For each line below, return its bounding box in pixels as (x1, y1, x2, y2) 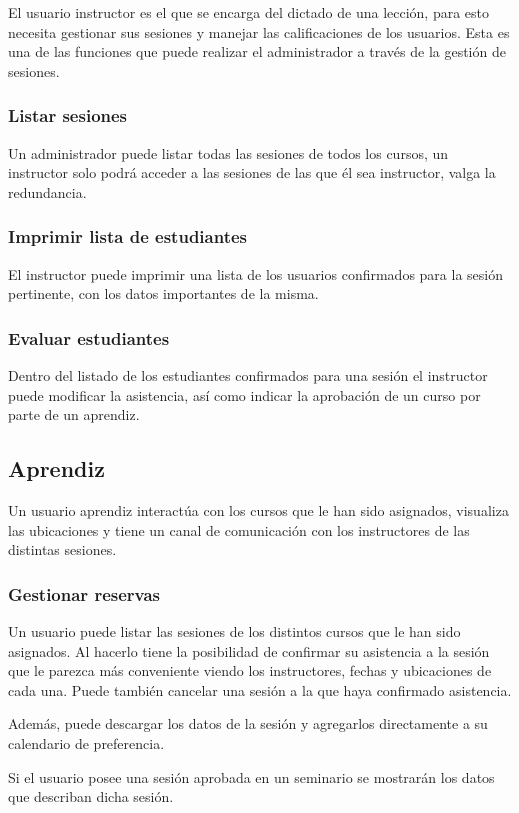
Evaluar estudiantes (8, 325, 170, 350)
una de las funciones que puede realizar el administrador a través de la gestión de (8, 41, 506, 62)
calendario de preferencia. (8, 732, 165, 753)
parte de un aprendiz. (8, 404, 140, 425)
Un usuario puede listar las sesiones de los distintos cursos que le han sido (8, 620, 461, 641)
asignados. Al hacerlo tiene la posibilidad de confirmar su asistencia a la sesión (8, 640, 490, 661)
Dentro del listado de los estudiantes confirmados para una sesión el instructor (8, 365, 488, 385)
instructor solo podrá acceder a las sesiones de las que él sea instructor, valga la (8, 162, 496, 183)
